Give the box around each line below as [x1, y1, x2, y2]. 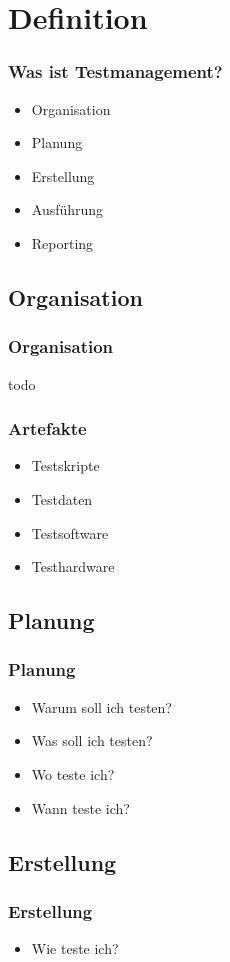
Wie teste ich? [31, 938, 119, 959]
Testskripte [31, 455, 100, 476]
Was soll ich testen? [31, 730, 153, 751]
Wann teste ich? [31, 797, 130, 818]
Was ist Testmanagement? [8, 59, 223, 84]
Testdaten [31, 488, 93, 509]
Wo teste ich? [31, 763, 115, 784]
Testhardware [31, 556, 115, 577]
